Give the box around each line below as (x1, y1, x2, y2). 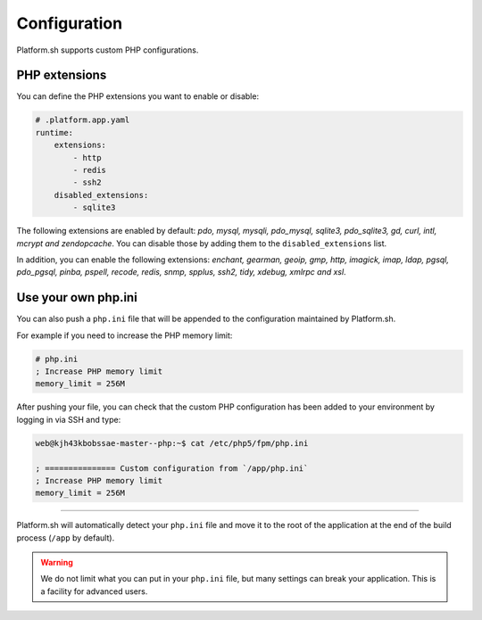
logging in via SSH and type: (16, 414, 121, 425)
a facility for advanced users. (40, 585, 148, 597)
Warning (40, 558, 73, 568)
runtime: (35, 128, 74, 137)
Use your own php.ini (16, 290, 137, 305)
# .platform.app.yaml (35, 115, 130, 125)
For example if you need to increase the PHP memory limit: (16, 330, 233, 341)
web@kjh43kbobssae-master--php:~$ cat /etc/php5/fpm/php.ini (35, 438, 309, 448)
